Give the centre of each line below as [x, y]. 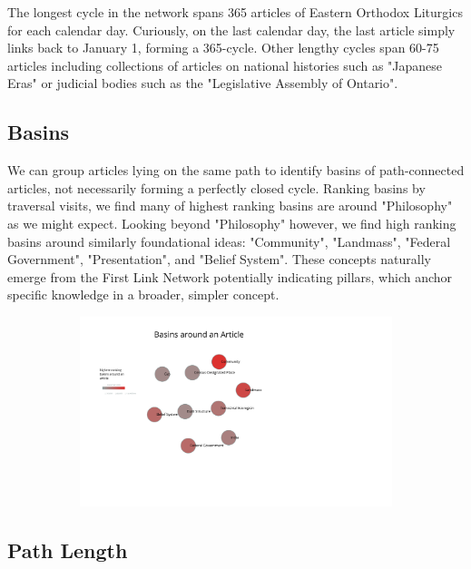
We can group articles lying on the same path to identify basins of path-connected [236, 170]
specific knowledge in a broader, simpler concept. [143, 294]
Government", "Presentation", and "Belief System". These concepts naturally [219, 259]
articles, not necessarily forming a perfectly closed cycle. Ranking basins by [216, 187]
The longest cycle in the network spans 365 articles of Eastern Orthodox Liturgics [235, 12]
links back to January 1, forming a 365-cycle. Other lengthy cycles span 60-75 [223, 48]
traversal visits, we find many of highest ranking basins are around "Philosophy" [230, 206]
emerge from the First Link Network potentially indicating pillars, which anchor [230, 276]
